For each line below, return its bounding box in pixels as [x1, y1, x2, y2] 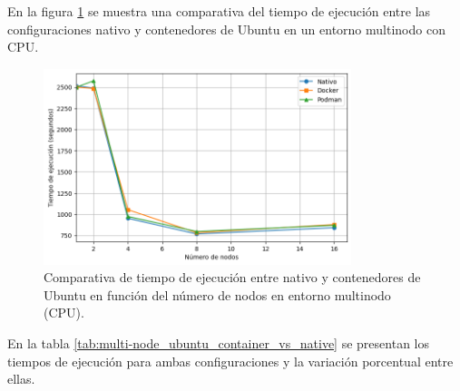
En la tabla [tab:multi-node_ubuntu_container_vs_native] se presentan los [7, 334, 429, 352]
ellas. [7, 369, 35, 388]
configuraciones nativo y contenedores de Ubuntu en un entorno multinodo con [7, 19, 445, 38]
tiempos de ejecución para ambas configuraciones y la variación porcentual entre [7, 351, 454, 370]
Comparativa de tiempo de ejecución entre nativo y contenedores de [44, 268, 421, 287]
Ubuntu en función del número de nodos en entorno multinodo [44, 285, 391, 304]
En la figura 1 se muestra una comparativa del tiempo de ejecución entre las [7, 2, 431, 20]
